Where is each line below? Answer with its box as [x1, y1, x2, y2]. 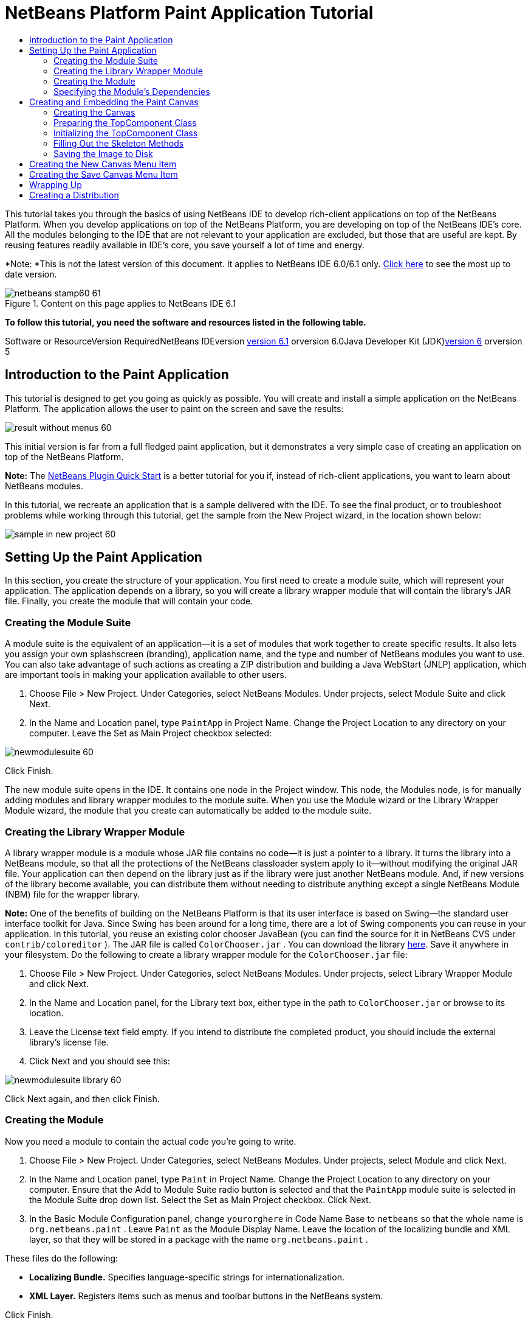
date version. [5, 268, 57, 279]
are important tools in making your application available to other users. [5, 669, 287, 680]
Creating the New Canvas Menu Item [29, 158, 177, 169]
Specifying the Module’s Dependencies [53, 86, 210, 97]
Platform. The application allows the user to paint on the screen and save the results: [5, 403, 344, 414]
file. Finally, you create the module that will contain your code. [5, 596, 253, 607]
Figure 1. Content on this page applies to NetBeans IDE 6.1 [5, 298, 236, 309]
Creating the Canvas [53, 106, 135, 117]
